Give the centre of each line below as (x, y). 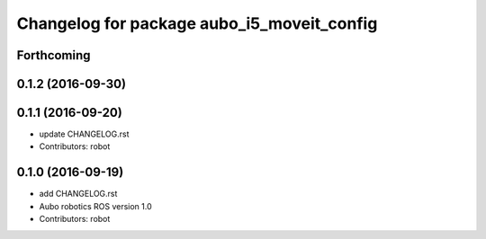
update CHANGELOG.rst (84, 134)
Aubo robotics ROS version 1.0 (95, 206)
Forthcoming (54, 55)
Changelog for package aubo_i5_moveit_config (197, 23)
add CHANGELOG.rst (78, 194)
